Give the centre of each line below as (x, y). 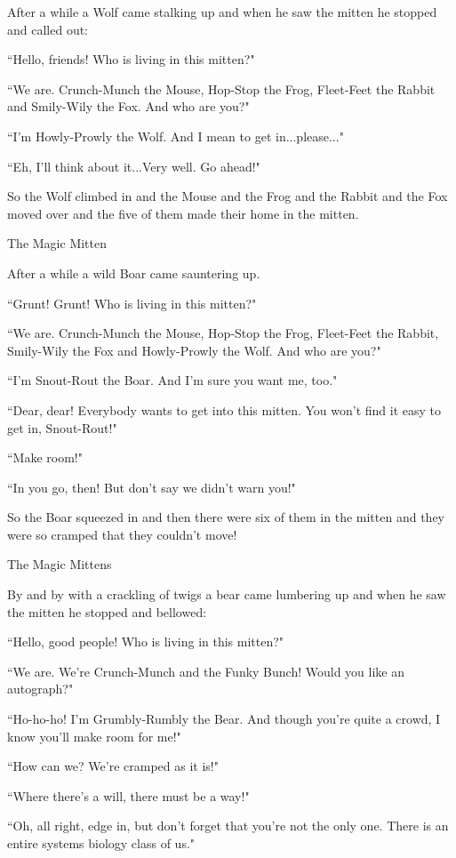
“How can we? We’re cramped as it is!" (113, 766)
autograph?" (40, 689)
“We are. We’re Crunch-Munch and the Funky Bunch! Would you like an (206, 671)
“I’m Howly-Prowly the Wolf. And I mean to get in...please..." (176, 136)
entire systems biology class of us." (101, 843)
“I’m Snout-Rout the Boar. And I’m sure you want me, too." (172, 380)
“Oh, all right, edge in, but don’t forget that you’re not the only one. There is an (228, 826)
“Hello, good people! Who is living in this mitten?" (146, 641)
